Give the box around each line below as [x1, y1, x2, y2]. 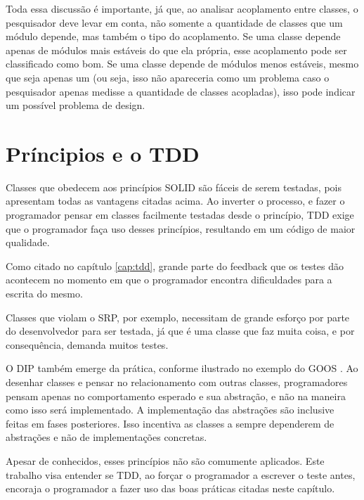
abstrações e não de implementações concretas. [6, 430, 207, 444]
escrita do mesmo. [6, 286, 83, 301]
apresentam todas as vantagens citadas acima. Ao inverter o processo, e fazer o [6, 193, 345, 208]
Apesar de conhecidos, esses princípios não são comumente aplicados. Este [6, 453, 325, 468]
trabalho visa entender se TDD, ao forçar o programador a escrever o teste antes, [6, 467, 356, 482]
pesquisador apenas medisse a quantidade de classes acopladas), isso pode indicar [6, 84, 356, 98]
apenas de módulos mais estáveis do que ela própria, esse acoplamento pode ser [6, 42, 347, 57]
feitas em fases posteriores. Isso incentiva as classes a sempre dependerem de [6, 416, 334, 430]
